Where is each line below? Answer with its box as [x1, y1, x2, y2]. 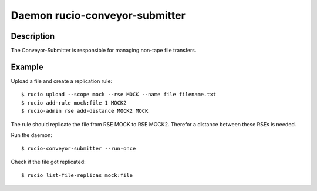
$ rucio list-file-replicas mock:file [21, 172, 133, 179]
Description [11, 31, 55, 41]
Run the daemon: [11, 131, 53, 138]
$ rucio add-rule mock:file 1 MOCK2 [21, 99, 127, 106]
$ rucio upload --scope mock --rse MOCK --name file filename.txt [21, 91, 217, 98]
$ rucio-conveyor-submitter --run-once [21, 145, 136, 152]
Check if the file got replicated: [11, 158, 86, 165]
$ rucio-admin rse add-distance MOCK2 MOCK [21, 108, 149, 115]
